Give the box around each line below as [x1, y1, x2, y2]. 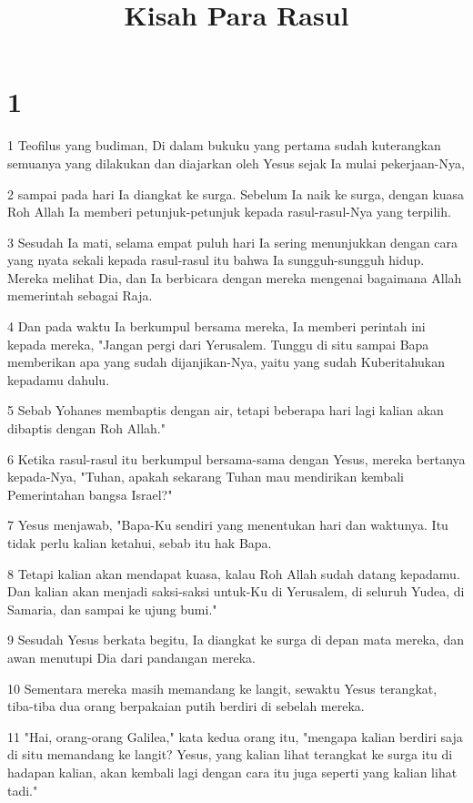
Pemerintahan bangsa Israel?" [7, 484, 173, 503]
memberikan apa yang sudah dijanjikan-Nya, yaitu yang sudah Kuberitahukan [7, 352, 445, 371]
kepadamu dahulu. [7, 370, 110, 389]
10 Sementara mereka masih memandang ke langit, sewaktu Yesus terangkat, [7, 678, 438, 697]
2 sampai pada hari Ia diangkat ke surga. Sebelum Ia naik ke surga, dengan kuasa [7, 184, 465, 203]
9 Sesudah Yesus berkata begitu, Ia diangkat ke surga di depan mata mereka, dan [7, 630, 465, 649]
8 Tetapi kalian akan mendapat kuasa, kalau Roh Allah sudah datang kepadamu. [7, 564, 460, 583]
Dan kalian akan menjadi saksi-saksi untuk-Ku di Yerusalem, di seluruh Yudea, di [7, 582, 465, 601]
